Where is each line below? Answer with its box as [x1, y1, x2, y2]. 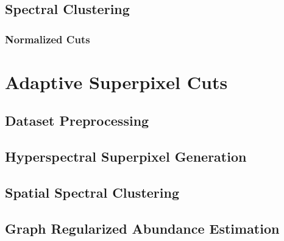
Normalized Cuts [5, 31, 90, 46]
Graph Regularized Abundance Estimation [5, 218, 280, 237]
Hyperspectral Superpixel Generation [5, 147, 247, 166]
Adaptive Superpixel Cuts [5, 69, 228, 94]
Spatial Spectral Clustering [5, 182, 179, 201]
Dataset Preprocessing [5, 111, 149, 130]
